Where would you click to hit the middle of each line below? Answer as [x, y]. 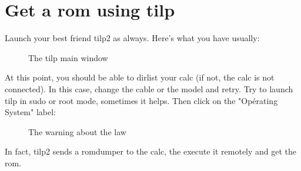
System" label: [30, 112]
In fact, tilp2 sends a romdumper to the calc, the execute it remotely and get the [151, 151]
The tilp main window [68, 57]
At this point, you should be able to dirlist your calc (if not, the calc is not [140, 77]
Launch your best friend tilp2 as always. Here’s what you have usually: [132, 38]
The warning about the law [77, 131]
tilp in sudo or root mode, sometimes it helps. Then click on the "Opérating [141, 100]
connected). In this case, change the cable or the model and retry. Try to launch [149, 88]
